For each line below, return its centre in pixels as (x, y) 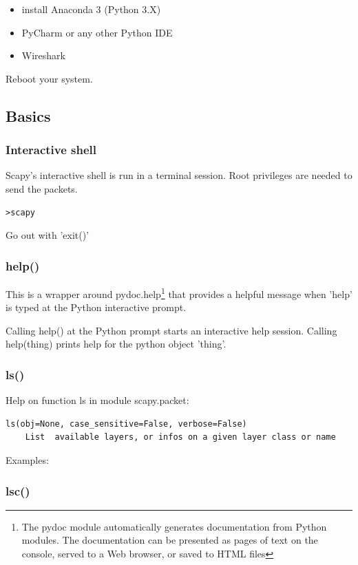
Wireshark (43, 55)
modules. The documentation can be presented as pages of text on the (170, 540)
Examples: (27, 460)
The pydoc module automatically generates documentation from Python (174, 526)
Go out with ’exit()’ (48, 235)
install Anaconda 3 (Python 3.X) (91, 9)
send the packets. (42, 188)
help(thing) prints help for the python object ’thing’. (116, 344)
